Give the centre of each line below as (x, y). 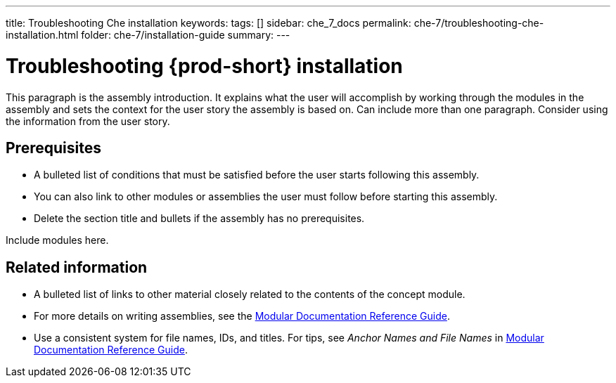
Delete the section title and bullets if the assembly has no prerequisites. (199, 219)
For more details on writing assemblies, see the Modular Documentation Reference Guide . (242, 316)
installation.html (42, 35)
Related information (77, 267)
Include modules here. (57, 240)
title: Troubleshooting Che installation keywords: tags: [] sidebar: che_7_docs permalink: (208, 23)
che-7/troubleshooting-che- (479, 23)
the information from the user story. (88, 121)
